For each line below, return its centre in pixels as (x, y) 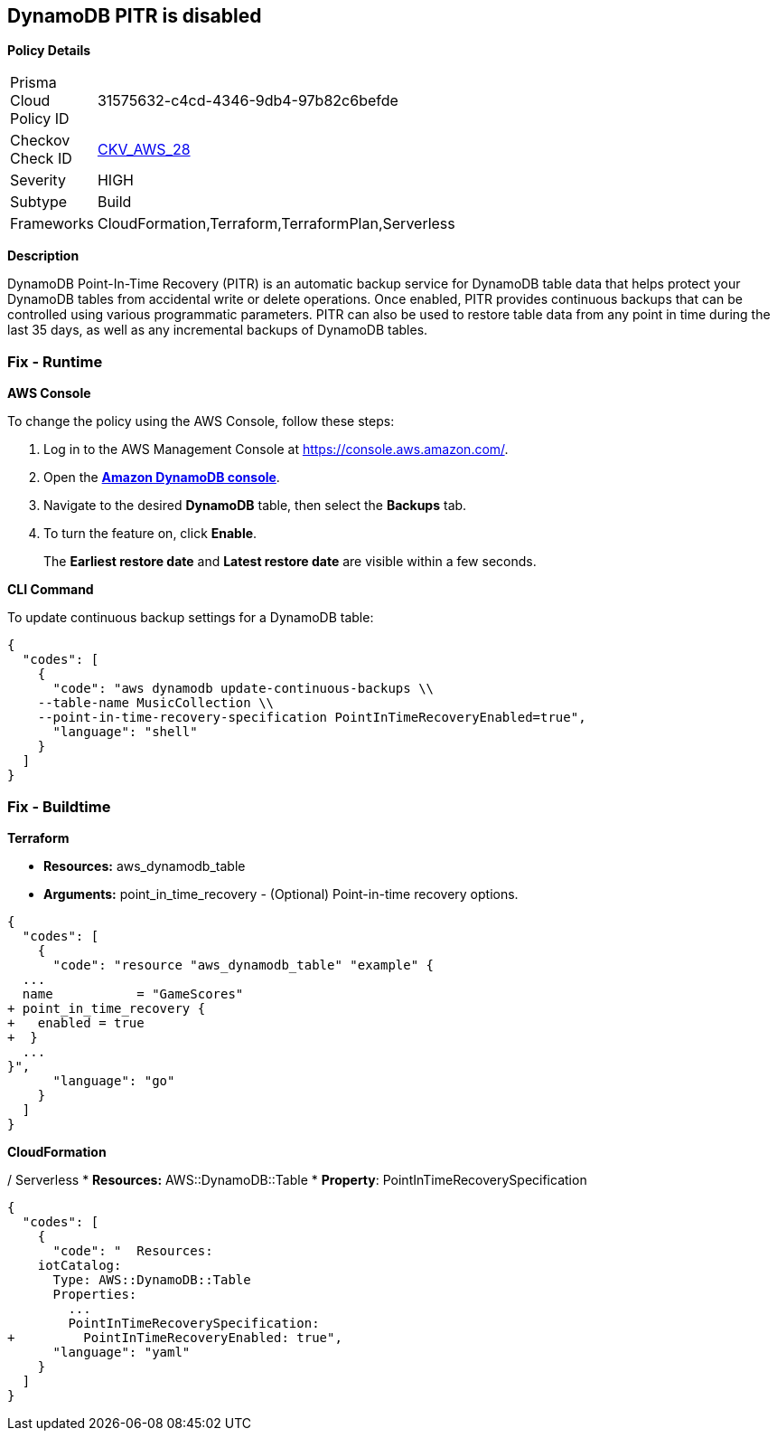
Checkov (40, 141)
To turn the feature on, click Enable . (150, 534)
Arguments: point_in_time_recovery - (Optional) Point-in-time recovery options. (281, 894)
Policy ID (40, 119)
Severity (38, 180)
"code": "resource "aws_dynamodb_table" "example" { (243, 965)
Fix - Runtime (55, 361)
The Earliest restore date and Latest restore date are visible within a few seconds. (290, 562)
